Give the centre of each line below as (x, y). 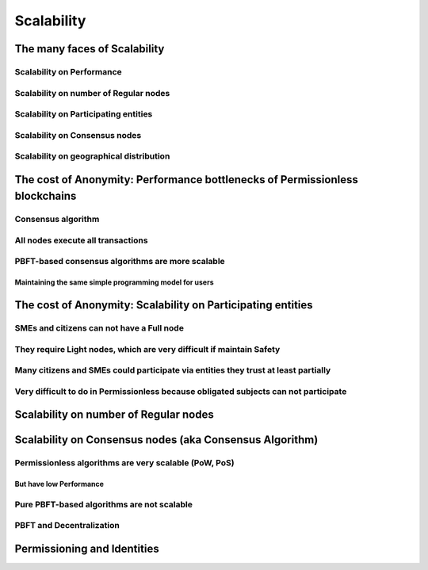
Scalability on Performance (68, 71)
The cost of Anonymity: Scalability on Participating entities (164, 305)
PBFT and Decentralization (67, 526)
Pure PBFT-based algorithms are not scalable (104, 504)
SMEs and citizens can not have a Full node (99, 328)
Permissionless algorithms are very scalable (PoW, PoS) (124, 463)
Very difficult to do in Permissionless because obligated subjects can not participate (181, 391)
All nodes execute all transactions (81, 240)
